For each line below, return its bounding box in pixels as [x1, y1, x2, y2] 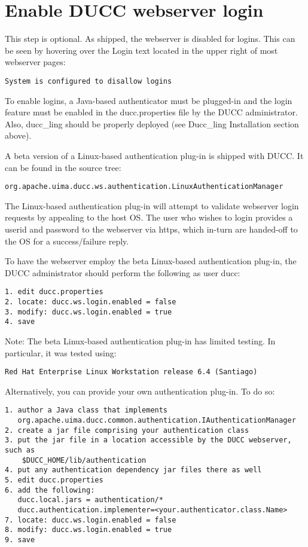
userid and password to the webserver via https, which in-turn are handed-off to [5, 222, 298, 235]
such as [5, 446, 35, 455]
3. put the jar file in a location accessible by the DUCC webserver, [5, 436, 292, 445]
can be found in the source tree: [5, 161, 121, 173]
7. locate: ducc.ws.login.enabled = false [5, 515, 176, 524]
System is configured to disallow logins [5, 77, 172, 85]
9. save [5, 535, 35, 544]
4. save [5, 317, 35, 326]
